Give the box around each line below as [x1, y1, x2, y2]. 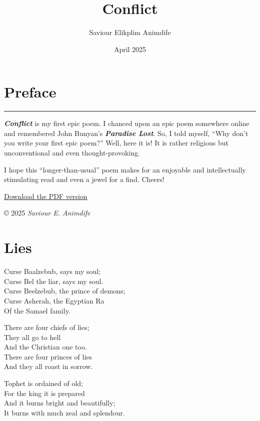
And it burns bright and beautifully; [4, 397, 115, 408]
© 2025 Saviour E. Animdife [4, 207, 90, 218]
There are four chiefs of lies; [4, 322, 89, 332]
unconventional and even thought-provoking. [4, 147, 140, 158]
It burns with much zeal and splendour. [4, 407, 125, 417]
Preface [4, 81, 56, 102]
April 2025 [113, 43, 146, 54]
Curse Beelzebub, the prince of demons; [4, 285, 125, 296]
